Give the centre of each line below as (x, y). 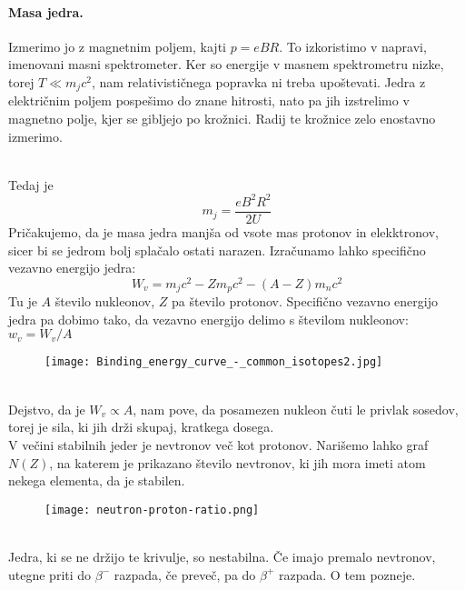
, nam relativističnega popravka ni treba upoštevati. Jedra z (258, 81)
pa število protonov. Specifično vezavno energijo (304, 301)
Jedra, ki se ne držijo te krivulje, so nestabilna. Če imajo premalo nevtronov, (222, 556)
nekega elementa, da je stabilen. (97, 480)
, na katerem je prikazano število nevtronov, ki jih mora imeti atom (237, 462)
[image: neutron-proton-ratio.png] (152, 510)
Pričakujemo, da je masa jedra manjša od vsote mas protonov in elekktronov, (223, 231)
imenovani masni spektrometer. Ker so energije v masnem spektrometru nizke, (226, 64)
